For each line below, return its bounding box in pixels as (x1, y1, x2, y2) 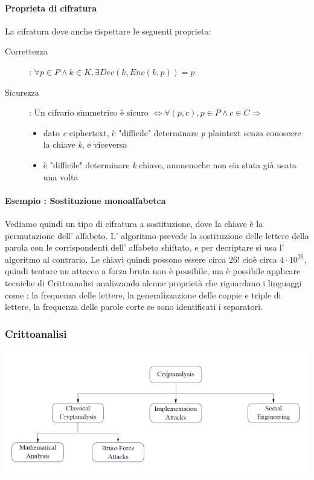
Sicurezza (5, 85, 39, 98)
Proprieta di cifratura (5, 1, 97, 14)
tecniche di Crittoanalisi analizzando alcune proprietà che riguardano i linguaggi (5, 276, 302, 289)
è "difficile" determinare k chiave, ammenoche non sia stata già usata (43, 158, 297, 171)
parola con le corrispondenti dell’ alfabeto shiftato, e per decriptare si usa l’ (5, 241, 284, 254)
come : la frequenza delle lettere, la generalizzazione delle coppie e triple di (5, 288, 281, 301)
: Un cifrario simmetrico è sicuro (29, 106, 149, 119)
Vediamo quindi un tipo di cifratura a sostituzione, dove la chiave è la (5, 217, 263, 229)
